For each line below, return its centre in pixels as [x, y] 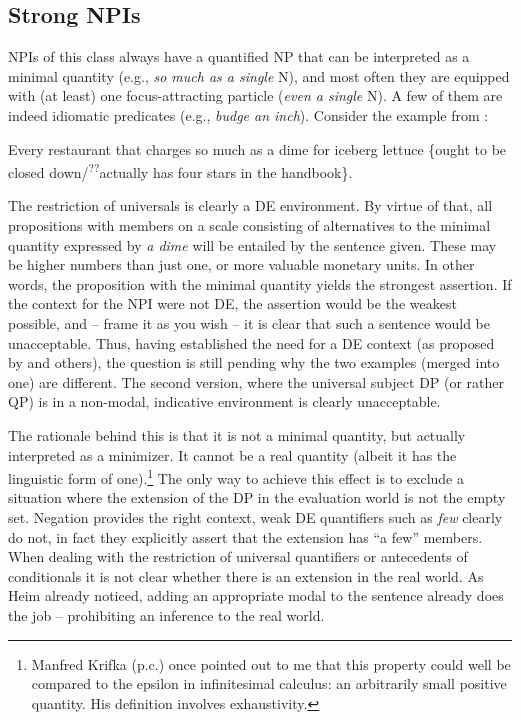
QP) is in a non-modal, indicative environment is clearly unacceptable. [224, 401]
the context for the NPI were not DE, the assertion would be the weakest [232, 303]
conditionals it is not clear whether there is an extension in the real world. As [246, 575]
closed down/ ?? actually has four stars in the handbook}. [180, 170]
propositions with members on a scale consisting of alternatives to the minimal [249, 225]
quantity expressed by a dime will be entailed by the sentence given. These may [252, 244]
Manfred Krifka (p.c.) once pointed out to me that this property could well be [271, 663]
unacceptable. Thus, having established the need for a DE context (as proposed [251, 342]
